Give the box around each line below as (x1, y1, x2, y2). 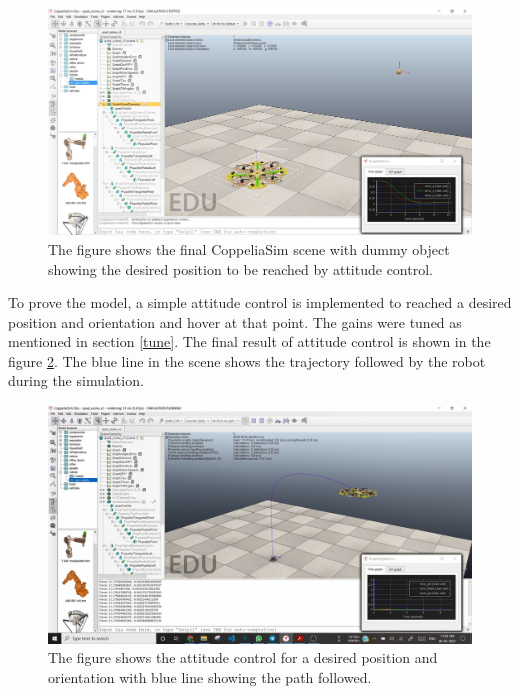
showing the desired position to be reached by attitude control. (48, 258, 433, 279)
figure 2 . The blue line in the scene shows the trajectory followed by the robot (8, 350, 486, 371)
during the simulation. (8, 370, 144, 391)
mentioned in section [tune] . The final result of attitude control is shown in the (8, 331, 491, 352)
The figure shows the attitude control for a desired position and (48, 647, 438, 668)
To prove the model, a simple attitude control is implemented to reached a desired (8, 292, 512, 313)
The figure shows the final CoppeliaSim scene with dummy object (48, 238, 450, 259)
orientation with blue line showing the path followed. (48, 666, 372, 687)
